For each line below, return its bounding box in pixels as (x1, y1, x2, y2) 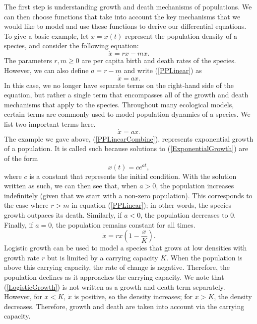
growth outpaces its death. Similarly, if (4, 210, 122, 220)
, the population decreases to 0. (140, 210, 236, 220)
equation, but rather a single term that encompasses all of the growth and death (4, 89, 249, 100)
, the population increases (156, 180, 234, 191)
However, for (4, 291, 43, 302)
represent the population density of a (125, 30, 238, 41)
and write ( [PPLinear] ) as (124, 65, 202, 75)
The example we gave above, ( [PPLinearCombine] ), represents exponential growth (4, 133, 254, 144)
